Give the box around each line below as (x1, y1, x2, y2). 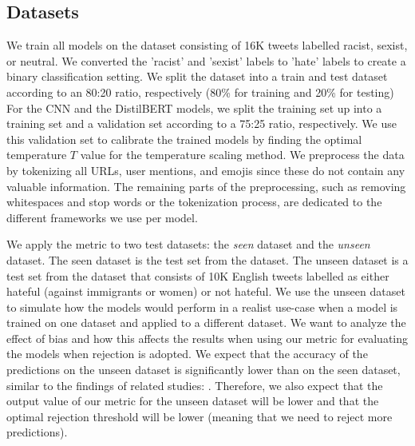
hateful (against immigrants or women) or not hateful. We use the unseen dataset (6, 283, 405, 300)
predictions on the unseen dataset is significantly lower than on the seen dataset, (6, 361, 401, 378)
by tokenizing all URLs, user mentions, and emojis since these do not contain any (6, 161, 405, 178)
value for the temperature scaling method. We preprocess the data (80, 146, 405, 163)
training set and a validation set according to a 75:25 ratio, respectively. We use (6, 115, 397, 132)
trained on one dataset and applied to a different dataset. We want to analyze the (6, 314, 406, 331)
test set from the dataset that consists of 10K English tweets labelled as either (6, 267, 389, 284)
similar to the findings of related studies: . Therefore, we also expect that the (6, 376, 383, 393)
